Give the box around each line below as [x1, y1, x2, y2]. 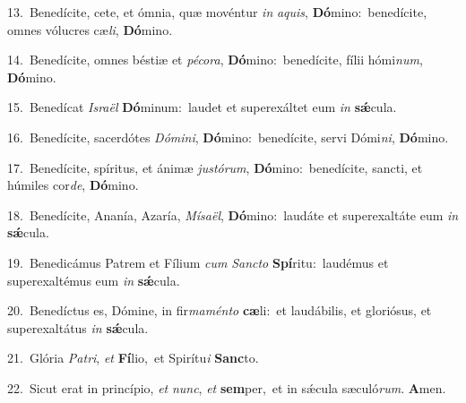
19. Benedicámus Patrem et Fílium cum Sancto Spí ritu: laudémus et [7, 253, 389, 271]
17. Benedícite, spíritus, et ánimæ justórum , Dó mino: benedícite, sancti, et [7, 158, 423, 176]
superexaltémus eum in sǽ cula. [7, 270, 180, 289]
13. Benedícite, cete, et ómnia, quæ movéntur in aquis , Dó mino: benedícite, [7, 3, 427, 21]
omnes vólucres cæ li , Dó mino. [7, 20, 173, 39]
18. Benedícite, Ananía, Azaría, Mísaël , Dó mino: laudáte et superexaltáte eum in [7, 205, 459, 224]
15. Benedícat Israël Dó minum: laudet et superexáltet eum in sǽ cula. [7, 98, 397, 116]
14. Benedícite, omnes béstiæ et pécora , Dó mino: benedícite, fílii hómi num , [7, 50, 423, 69]
